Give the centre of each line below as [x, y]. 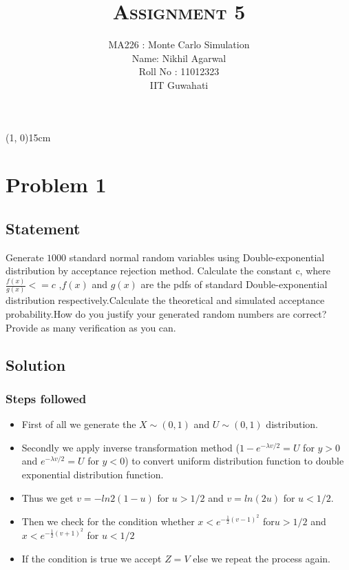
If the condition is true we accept [92, 558]
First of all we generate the [79, 424]
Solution [36, 364]
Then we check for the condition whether [108, 521]
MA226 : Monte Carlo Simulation [179, 44]
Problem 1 [56, 184]
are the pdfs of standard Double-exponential [234, 284]
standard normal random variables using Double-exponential [197, 257]
